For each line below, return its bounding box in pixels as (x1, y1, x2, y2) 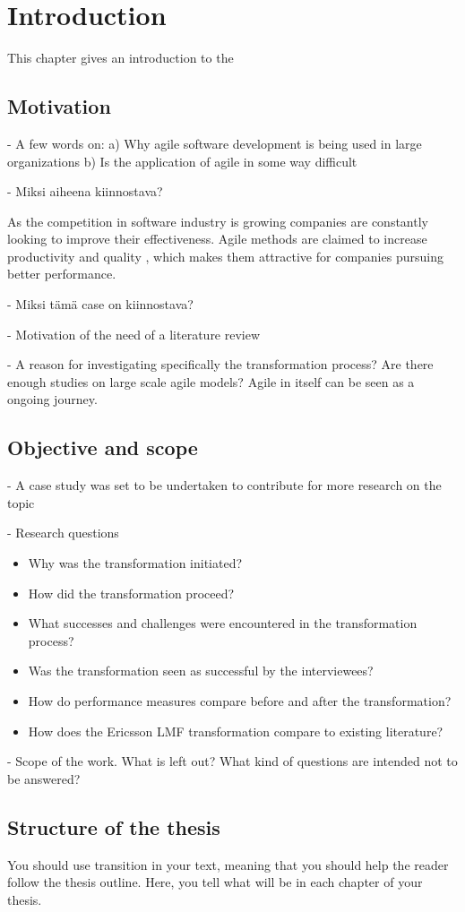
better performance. (7, 264, 116, 283)
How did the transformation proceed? (28, 583, 235, 602)
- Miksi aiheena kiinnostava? (7, 182, 163, 201)
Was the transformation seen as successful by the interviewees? (28, 661, 374, 680)
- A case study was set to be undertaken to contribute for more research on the (7, 476, 442, 495)
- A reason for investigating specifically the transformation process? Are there (7, 355, 434, 374)
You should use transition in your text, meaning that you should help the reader (7, 855, 449, 873)
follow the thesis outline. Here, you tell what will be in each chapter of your (7, 873, 423, 891)
